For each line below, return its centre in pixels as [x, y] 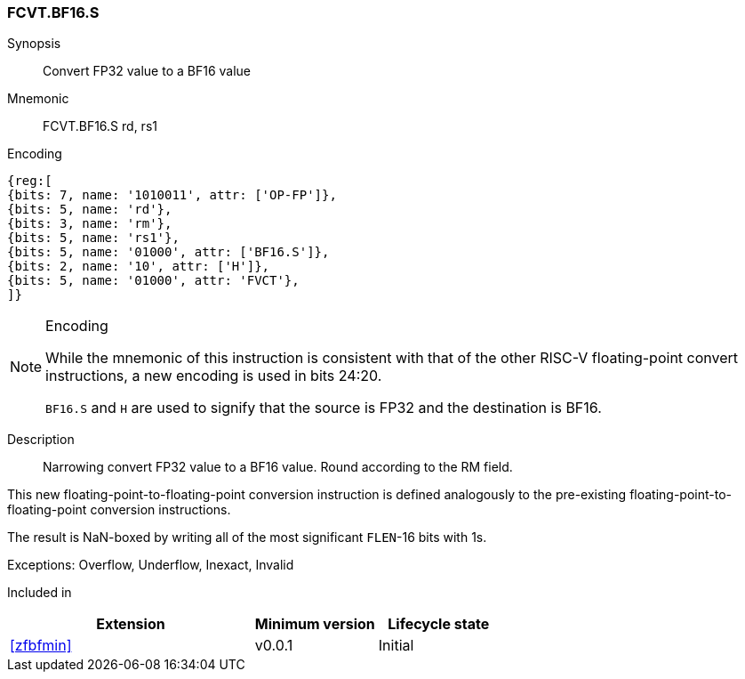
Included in [40, 593]
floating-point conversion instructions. [119, 510]
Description [41, 440]
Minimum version [315, 624]
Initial [396, 646]
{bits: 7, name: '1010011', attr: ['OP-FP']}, [172, 195]
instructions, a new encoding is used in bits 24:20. [214, 376]
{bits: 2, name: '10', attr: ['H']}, [139, 267]
